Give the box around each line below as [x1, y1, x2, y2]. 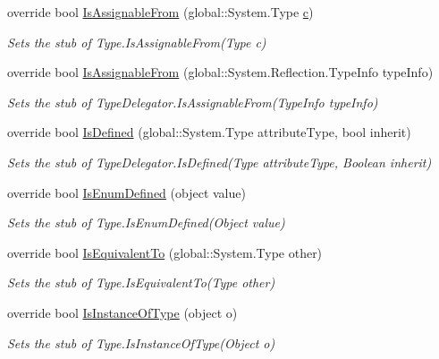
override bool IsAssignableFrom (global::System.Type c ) [7, 3, 314, 21]
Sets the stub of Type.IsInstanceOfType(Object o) [7, 333, 275, 352]
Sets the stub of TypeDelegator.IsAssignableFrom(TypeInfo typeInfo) [7, 92, 378, 111]
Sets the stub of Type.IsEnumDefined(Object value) [7, 213, 285, 232]
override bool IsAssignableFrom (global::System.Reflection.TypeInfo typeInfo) [7, 63, 434, 81]
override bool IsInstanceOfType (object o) [7, 303, 238, 321]
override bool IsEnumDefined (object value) [7, 183, 246, 201]
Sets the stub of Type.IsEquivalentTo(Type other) [7, 273, 275, 292]
